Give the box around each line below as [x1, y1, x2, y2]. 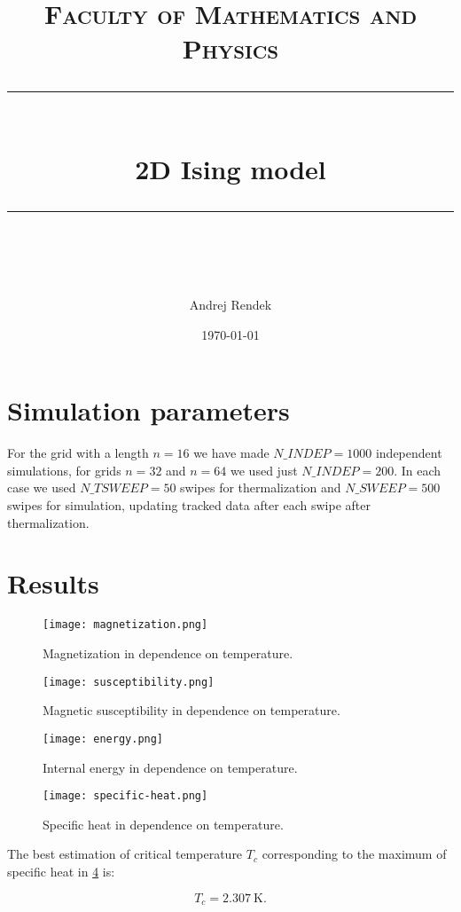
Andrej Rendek [189, 295, 272, 314]
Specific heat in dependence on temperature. [43, 814, 284, 833]
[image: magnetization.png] [43, 618, 208, 632]
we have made [193, 444, 270, 462]
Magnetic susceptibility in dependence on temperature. [43, 701, 340, 719]
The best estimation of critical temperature [7, 845, 243, 863]
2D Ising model [135, 150, 326, 186]
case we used [7, 478, 76, 497]
